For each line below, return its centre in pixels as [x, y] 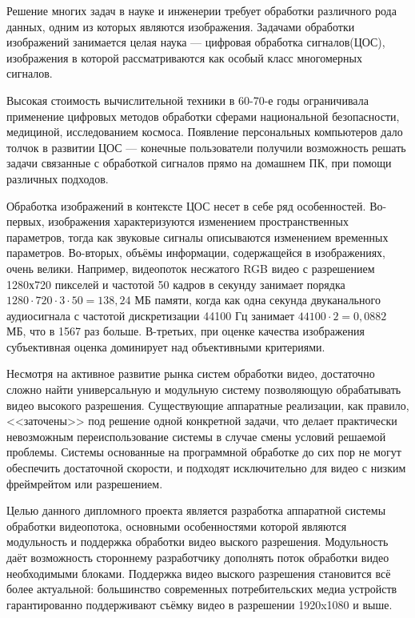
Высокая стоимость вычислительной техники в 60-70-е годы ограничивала [188, 100]
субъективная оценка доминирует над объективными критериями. [166, 346]
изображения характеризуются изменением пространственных [198, 221]
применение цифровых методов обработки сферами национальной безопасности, [203, 116]
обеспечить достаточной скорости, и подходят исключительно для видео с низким [206, 468]
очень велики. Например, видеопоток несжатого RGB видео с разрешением [191, 268]
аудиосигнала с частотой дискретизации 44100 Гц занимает [151, 315]
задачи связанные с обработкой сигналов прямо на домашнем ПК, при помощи [199, 163]
